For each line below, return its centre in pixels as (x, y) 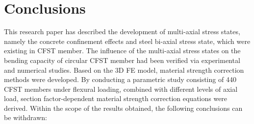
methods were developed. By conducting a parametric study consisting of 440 (120, 79)
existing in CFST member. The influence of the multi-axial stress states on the (122, 51)
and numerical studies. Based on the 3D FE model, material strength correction (124, 70)
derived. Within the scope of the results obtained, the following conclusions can (123, 108)
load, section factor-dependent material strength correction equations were (116, 98)
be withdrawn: (25, 117)
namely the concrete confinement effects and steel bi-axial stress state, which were (127, 41)
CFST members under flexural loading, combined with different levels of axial (121, 89)
